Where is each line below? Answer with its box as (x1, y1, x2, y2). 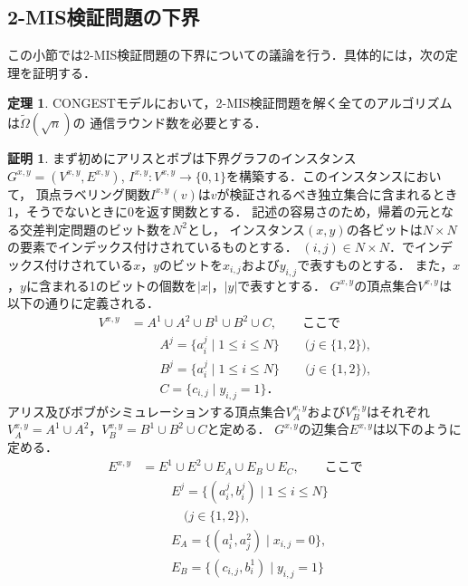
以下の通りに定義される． (7, 293, 159, 312)
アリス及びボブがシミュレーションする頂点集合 (7, 401, 286, 420)
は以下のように (372, 419, 462, 438)
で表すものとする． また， (297, 255, 454, 274)
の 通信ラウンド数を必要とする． (72, 112, 267, 131)
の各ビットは (346, 219, 423, 238)
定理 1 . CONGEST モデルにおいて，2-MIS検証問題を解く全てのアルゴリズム (7, 93, 453, 112)
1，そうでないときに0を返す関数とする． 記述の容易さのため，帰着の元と (7, 202, 442, 221)
